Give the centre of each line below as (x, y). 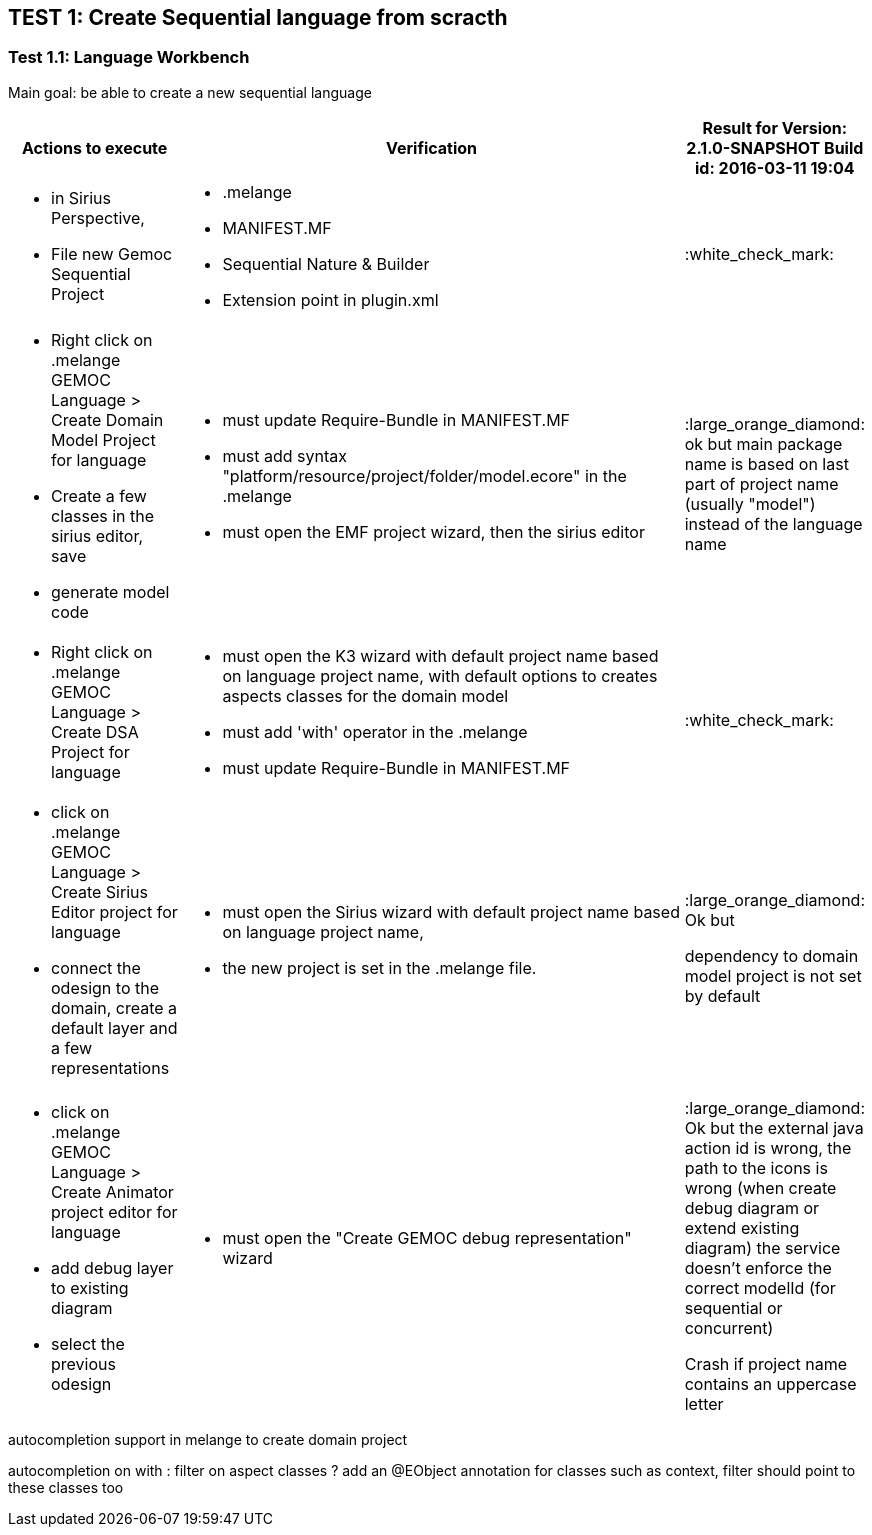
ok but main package (763, 443)
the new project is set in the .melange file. (379, 967)
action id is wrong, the (768, 1147)
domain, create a (114, 1007)
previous (83, 1363)
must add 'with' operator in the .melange (375, 731)
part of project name (761, 483)
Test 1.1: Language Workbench (129, 57)
